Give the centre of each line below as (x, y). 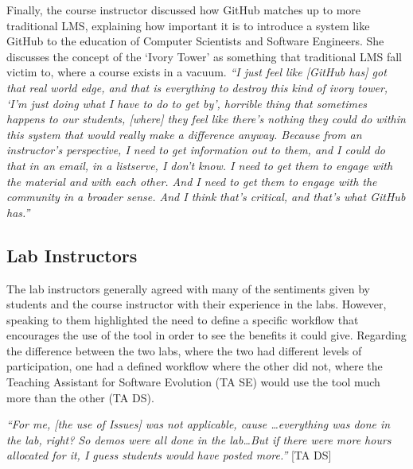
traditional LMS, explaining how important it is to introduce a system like (188, 25)
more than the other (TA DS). (80, 397)
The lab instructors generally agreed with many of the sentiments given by (189, 288)
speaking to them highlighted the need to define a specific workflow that (183, 319)
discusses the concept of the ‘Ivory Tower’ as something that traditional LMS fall (204, 56)
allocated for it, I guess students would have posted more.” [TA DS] (169, 455)
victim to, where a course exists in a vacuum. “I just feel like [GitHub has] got (197, 72)
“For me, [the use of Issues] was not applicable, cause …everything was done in (199, 424)
